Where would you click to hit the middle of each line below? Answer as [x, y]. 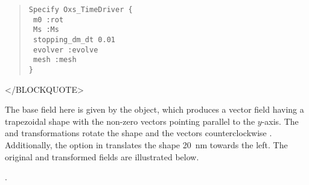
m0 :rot [48, 20]
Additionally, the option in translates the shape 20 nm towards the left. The [146, 144]
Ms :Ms [46, 30]
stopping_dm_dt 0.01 [74, 39]
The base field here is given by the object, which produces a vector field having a [154, 109]
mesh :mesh [55, 60]
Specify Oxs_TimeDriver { [81, 10]
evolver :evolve [65, 50]
